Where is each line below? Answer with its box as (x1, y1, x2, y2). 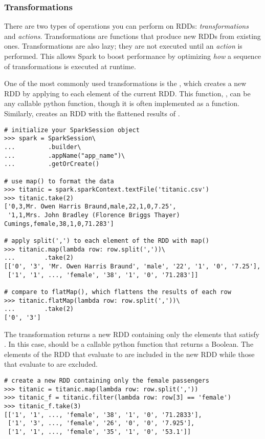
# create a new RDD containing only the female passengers (4, 377, 209, 385)
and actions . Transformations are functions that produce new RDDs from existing (4, 30, 261, 41)
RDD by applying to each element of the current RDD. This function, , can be (4, 88, 251, 98)
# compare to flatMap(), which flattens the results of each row (4, 288, 231, 296)
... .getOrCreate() (4, 160, 100, 168)
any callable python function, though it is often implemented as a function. (4, 98, 239, 109)
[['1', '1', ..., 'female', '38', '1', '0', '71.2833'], (4, 411, 202, 419)
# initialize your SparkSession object (4, 126, 140, 134)
